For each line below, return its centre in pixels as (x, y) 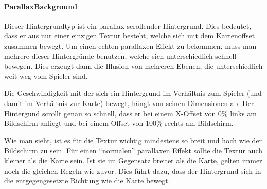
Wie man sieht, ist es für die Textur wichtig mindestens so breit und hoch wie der (133, 140)
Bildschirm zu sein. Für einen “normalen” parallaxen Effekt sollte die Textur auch (133, 150)
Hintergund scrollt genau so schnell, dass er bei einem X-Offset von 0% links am (130, 113)
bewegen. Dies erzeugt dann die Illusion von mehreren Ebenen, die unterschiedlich (133, 66)
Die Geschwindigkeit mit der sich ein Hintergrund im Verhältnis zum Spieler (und (133, 93)
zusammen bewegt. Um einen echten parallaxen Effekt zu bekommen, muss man (130, 45)
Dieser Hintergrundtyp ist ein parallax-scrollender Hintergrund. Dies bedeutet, (128, 25)
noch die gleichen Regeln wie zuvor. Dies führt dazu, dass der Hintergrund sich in (133, 170)
